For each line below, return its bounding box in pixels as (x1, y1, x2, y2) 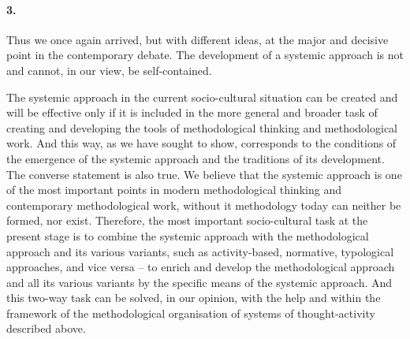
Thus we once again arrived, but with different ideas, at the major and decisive (6, 31, 389, 47)
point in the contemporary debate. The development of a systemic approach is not (6, 47, 404, 63)
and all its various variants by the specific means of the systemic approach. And (6, 274, 393, 290)
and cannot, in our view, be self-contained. (6, 61, 212, 78)
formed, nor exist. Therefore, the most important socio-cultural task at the (6, 212, 368, 229)
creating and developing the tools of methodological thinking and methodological (6, 119, 398, 136)
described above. (6, 320, 86, 337)
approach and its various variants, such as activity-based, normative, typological (6, 243, 394, 259)
